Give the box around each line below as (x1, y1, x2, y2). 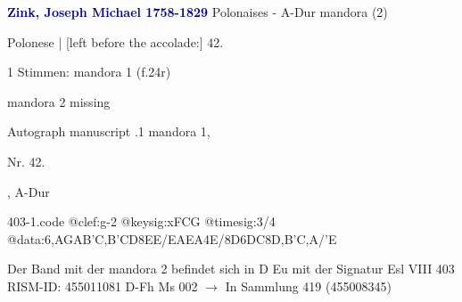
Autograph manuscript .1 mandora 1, (7, 122, 210, 141)
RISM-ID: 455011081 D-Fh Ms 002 (7, 276, 198, 295)
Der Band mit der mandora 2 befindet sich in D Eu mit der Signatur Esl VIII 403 (7, 259, 455, 278)
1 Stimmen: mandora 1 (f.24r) (7, 62, 171, 81)
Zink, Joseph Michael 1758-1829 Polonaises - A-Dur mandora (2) (7, 3, 388, 20)
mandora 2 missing (7, 92, 111, 110)
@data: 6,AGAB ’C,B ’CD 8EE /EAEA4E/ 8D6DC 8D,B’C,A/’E (7, 229, 337, 248)
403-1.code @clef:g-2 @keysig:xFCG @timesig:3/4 (7, 212, 276, 231)
